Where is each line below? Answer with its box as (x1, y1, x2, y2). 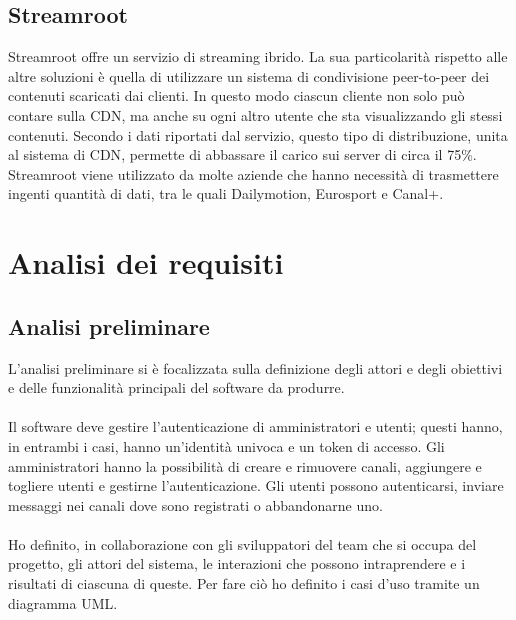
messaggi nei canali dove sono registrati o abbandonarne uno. (8, 494, 383, 515)
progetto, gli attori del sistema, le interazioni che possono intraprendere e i (8, 553, 466, 574)
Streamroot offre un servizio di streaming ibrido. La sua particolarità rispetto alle (8, 46, 508, 67)
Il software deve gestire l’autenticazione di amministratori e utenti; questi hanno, (8, 416, 503, 437)
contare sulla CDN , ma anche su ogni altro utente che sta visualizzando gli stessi (8, 104, 503, 125)
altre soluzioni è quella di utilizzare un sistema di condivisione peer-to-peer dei (8, 65, 490, 86)
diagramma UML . (8, 592, 118, 613)
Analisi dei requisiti (8, 242, 284, 283)
